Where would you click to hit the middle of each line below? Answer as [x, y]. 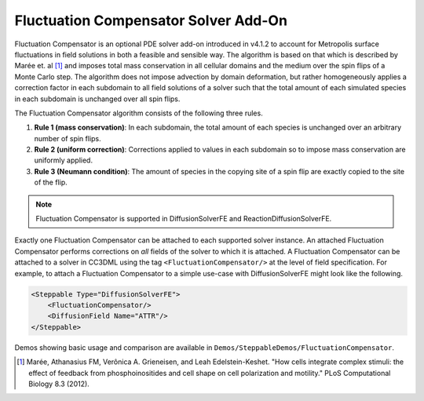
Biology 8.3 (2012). [59, 384]
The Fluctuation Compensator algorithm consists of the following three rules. [139, 113]
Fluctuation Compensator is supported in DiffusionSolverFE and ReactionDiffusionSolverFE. [184, 219]
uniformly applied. [64, 160]
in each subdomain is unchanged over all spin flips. [97, 99]
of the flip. [51, 182]
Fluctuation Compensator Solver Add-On [151, 20]
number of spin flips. [68, 138]
